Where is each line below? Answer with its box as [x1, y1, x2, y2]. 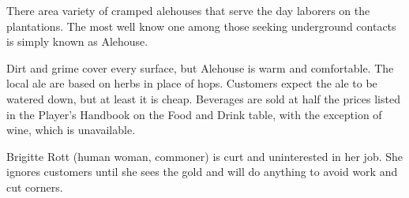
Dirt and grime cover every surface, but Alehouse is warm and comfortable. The [6, 59, 394, 76]
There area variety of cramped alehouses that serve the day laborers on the [6, 2, 370, 18]
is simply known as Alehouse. [6, 33, 148, 50]
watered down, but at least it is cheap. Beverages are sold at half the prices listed [6, 90, 400, 106]
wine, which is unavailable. [6, 121, 136, 138]
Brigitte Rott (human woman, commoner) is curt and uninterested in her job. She [6, 148, 403, 164]
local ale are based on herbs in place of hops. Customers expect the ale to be [6, 75, 377, 92]
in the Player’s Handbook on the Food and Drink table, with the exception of [6, 106, 382, 122]
